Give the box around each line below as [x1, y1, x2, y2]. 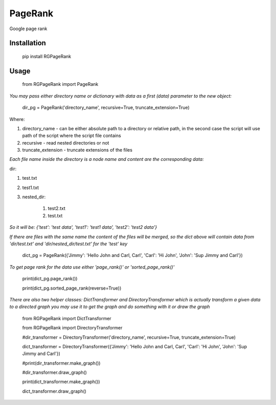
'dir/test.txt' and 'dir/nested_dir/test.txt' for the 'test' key [9, 241, 128, 247]
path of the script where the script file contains [22, 133, 121, 139]
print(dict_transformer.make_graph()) [22, 378, 100, 385]
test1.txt [22, 184, 39, 190]
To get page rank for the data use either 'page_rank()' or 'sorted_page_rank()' [9, 264, 175, 270]
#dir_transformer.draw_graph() [22, 369, 87, 375]
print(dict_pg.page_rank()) [22, 276, 78, 282]
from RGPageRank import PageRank [22, 81, 99, 87]
